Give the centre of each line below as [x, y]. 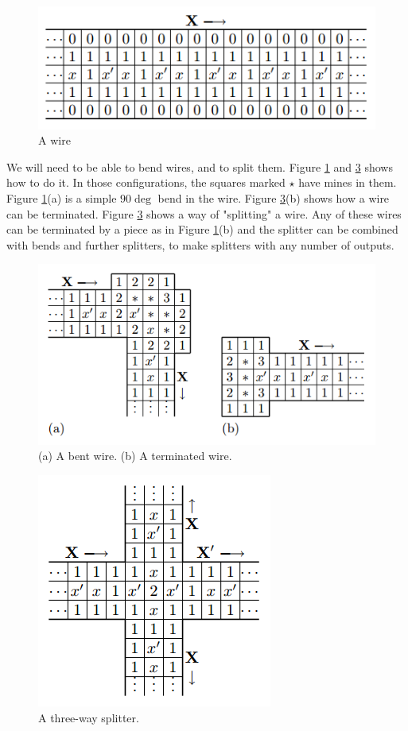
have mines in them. [348, 182]
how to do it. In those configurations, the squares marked [146, 182]
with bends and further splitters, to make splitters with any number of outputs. [200, 244]
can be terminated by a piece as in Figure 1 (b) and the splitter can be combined [202, 229]
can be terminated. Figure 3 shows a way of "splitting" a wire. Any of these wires [204, 213]
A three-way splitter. [89, 717]
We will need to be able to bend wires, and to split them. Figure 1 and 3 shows [200, 166]
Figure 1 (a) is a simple [62, 198]
